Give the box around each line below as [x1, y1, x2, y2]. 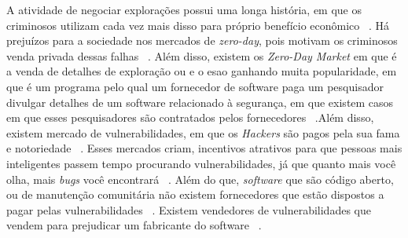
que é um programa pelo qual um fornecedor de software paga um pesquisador [6, 78, 384, 94]
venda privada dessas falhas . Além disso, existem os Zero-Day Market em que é [6, 47, 397, 64]
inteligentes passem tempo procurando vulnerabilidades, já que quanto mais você [6, 155, 396, 171]
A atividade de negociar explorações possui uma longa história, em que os [6, 2, 362, 17]
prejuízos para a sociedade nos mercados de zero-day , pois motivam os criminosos [6, 32, 398, 49]
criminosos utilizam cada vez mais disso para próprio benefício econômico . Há [6, 16, 390, 33]
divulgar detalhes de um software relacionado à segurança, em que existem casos [6, 93, 394, 110]
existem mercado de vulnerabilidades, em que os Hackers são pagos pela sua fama [6, 124, 400, 141]
